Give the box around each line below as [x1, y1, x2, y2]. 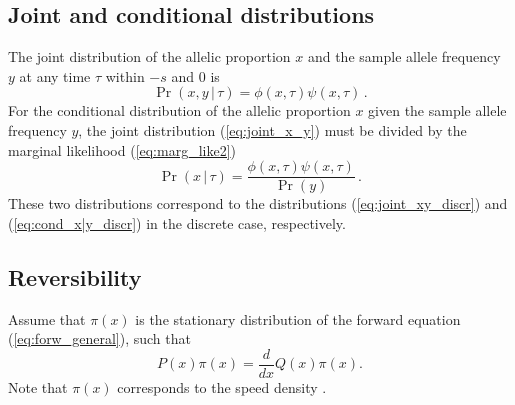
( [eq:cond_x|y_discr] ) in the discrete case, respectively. [8, 212, 346, 233]
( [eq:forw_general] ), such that [8, 328, 191, 349]
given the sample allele [368, 100, 507, 121]
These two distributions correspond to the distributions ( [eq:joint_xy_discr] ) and [8, 193, 508, 214]
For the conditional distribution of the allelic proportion [8, 100, 351, 121]
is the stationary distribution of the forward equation [135, 308, 461, 329]
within [105, 65, 145, 86]
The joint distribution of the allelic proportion [8, 46, 291, 67]
